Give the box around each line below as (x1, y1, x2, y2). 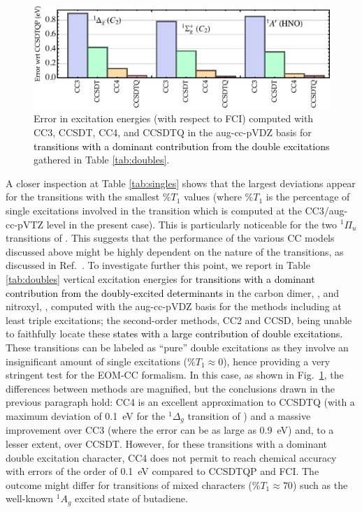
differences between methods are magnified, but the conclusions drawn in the (6, 381, 335, 395)
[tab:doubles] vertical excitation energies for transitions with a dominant (6, 271, 315, 286)
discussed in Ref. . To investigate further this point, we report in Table (6, 258, 310, 272)
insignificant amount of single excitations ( (6, 353, 188, 368)
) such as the (292, 477, 348, 492)
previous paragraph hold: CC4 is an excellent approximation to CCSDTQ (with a (6, 395, 355, 409)
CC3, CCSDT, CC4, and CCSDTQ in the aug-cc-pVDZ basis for (34, 125, 312, 139)
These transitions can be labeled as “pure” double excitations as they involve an (6, 339, 349, 354)
